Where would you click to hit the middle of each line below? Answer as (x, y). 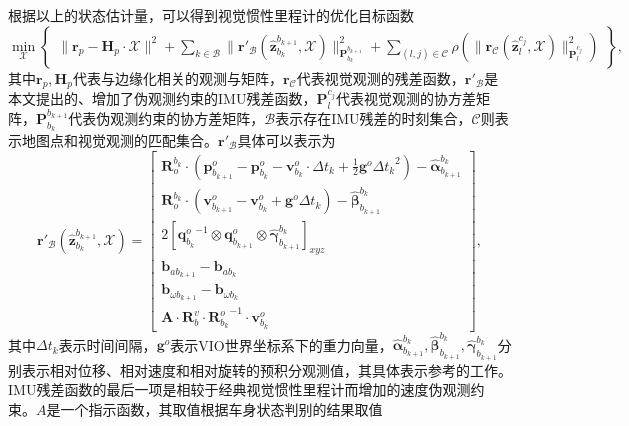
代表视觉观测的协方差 (405, 98)
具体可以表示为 (286, 140)
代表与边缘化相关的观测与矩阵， (177, 77)
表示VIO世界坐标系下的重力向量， (281, 344)
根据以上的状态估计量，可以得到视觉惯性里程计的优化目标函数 (211, 15)
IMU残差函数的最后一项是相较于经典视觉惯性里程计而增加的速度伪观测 (239, 389)
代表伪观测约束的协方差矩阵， (166, 118)
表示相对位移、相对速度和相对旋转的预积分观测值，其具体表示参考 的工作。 (266, 369)
